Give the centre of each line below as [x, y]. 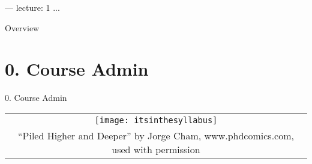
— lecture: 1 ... [32, 7]
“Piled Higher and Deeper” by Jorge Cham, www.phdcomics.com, [156, 135]
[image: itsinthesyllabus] [156, 120]
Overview [22, 27]
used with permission [156, 149]
